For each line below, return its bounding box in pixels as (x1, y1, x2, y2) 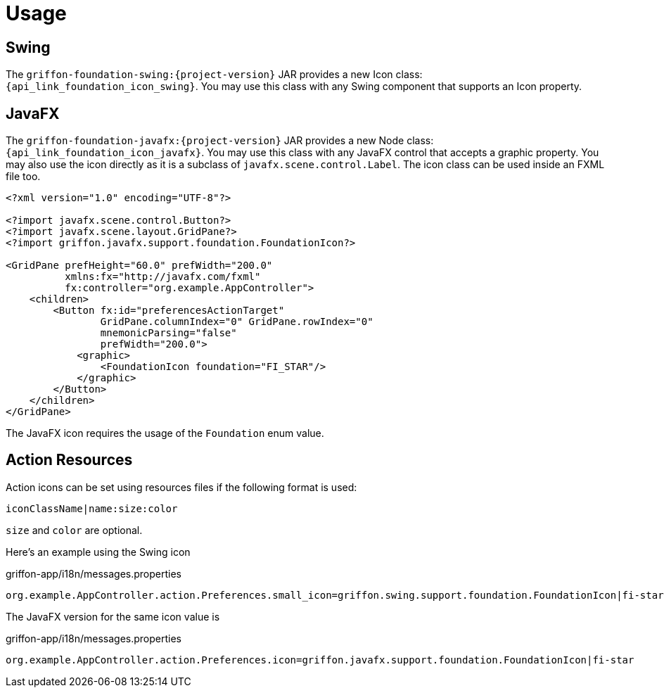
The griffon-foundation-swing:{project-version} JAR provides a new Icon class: (6, 68, 423, 81)
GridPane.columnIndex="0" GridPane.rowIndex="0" (100, 316, 373, 328)
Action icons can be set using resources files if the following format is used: (6, 481, 357, 493)
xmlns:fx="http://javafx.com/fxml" (65, 271, 261, 283)
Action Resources (6, 451, 133, 469)
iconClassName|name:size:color (6, 502, 178, 514)
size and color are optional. (6, 523, 143, 536)
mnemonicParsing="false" (100, 327, 237, 339)
